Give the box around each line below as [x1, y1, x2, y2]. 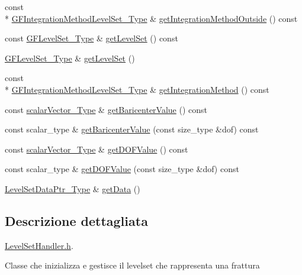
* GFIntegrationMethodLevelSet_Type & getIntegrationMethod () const [5, 83, 269, 95]
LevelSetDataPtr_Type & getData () [5, 182, 140, 195]
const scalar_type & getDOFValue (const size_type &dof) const [5, 163, 239, 175]
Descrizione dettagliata [5, 211, 148, 229]
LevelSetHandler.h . [5, 239, 73, 251]
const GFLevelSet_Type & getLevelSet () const [5, 32, 178, 44]
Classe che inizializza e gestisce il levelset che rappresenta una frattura [5, 259, 260, 271]
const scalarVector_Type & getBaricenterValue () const [5, 103, 208, 115]
